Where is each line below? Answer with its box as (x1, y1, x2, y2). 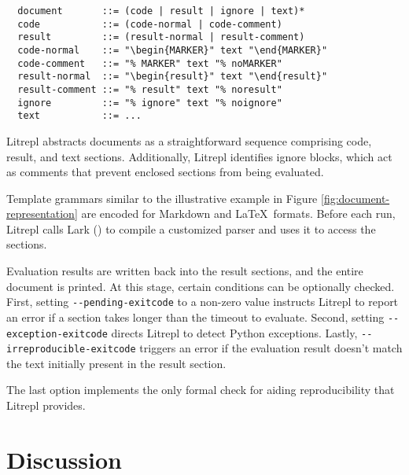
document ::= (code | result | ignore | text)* (17, 6, 305, 17)
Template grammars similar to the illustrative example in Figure (6, 190, 318, 206)
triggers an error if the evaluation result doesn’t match (139, 340, 403, 356)
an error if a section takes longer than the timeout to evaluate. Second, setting (6, 308, 385, 325)
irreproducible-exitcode (6, 344, 136, 355)
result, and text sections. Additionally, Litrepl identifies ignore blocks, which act (6, 148, 392, 164)
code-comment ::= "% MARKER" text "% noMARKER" (17, 57, 282, 69)
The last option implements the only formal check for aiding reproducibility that (6, 381, 395, 398)
